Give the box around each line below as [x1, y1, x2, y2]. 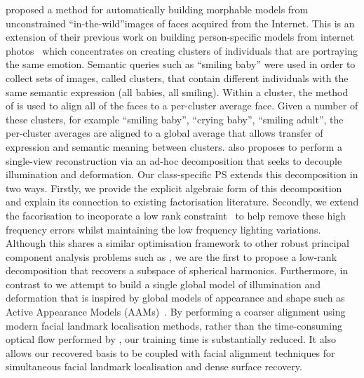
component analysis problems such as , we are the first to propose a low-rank [6, 249, 337, 264]
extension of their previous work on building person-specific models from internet [6, 29, 354, 44]
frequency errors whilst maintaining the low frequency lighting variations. [6, 222, 321, 236]
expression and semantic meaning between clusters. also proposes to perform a [6, 139, 342, 154]
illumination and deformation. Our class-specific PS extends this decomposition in [6, 167, 358, 182]
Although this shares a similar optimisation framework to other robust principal [6, 236, 349, 250]
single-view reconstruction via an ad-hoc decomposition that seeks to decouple [6, 153, 342, 168]
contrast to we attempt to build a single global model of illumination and [6, 276, 321, 291]
